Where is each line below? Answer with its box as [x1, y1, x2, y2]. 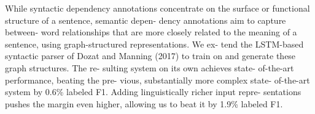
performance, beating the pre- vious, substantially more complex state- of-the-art [5, 73, 310, 86]
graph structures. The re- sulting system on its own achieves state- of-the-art [5, 61, 294, 74]
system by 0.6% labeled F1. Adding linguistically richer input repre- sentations [5, 85, 301, 98]
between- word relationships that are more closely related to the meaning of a [5, 26, 297, 38]
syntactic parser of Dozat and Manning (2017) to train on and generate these [5, 49, 296, 62]
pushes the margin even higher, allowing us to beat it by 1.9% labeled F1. [5, 97, 283, 110]
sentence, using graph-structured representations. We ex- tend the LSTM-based [5, 37, 304, 50]
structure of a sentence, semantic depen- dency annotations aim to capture [5, 13, 286, 26]
